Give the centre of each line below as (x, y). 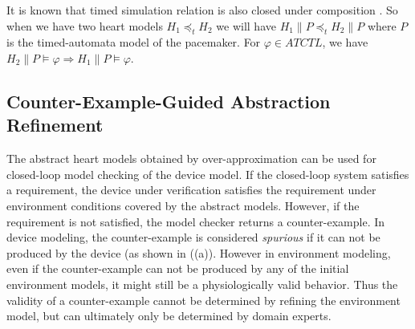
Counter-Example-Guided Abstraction (169, 101)
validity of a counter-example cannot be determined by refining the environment (203, 300)
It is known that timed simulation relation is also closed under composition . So (202, 10)
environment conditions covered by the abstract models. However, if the (183, 205)
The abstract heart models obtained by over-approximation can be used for (191, 158)
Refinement (55, 125)
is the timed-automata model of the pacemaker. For (134, 42)
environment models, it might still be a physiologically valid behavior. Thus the (202, 284)
